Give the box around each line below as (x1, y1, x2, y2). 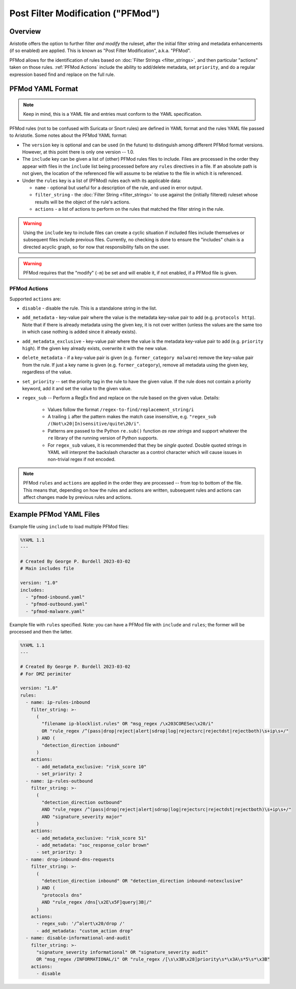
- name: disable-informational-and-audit (25, 935, 131, 941)
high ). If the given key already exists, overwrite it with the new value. (22, 345, 168, 351)
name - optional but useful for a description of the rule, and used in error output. (35, 184, 203, 191)
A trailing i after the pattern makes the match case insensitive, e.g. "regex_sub (47, 414, 217, 420)
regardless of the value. (22, 369, 72, 375)
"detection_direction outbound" (41, 799, 122, 805)
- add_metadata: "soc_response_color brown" (36, 842, 150, 848)
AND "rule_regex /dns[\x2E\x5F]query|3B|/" (41, 899, 152, 905)
